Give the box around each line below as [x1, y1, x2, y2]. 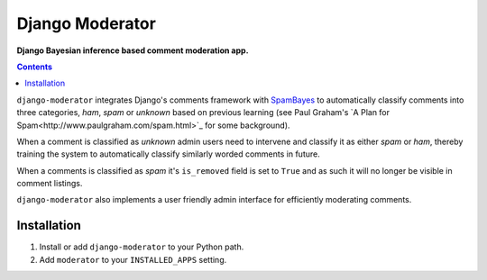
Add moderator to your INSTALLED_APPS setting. [39, 254, 227, 265]
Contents [16, 61, 53, 72]
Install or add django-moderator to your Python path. [39, 241, 244, 252]
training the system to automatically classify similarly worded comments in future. [16, 149, 320, 159]
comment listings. [16, 178, 83, 189]
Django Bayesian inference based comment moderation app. [16, 45, 249, 56]
